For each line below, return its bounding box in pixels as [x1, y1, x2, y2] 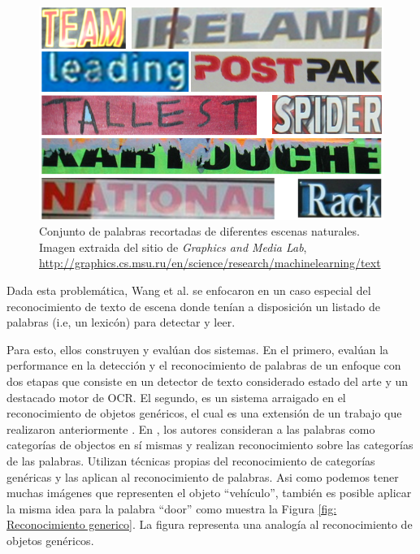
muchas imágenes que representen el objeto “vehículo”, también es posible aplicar [6, 484, 412, 501]
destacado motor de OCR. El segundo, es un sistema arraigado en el [6, 388, 346, 405]
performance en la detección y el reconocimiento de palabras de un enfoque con [6, 357, 401, 374]
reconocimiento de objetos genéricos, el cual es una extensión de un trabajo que [6, 405, 402, 422]
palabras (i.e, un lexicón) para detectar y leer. [6, 314, 236, 331]
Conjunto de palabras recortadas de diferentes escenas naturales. [39, 223, 360, 240]
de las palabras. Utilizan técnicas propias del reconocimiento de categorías [6, 452, 375, 469]
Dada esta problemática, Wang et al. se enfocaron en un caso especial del [6, 282, 371, 298]
